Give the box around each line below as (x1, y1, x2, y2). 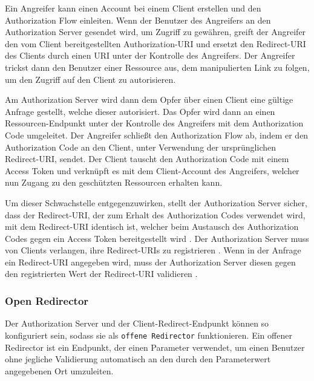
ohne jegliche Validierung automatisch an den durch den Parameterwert (5, 353, 271, 365)
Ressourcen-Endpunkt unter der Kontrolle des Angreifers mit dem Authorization (5, 117, 304, 129)
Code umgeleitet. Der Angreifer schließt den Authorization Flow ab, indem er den (5, 128, 309, 141)
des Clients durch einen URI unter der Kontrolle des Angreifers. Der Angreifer (5, 49, 295, 62)
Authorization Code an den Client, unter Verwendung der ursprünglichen (5, 140, 276, 153)
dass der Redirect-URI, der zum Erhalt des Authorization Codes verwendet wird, (5, 208, 306, 221)
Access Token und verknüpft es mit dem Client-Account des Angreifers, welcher (5, 164, 299, 177)
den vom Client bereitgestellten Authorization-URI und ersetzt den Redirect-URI (5, 37, 306, 50)
